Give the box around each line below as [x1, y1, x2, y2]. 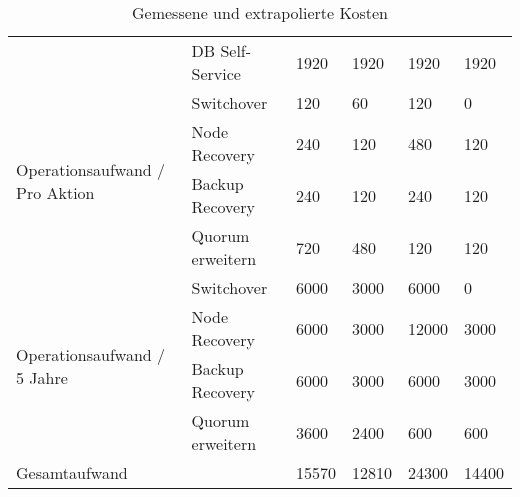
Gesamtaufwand [16, 461, 128, 484]
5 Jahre [16, 365, 68, 389]
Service [191, 62, 241, 85]
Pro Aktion [16, 180, 95, 204]
